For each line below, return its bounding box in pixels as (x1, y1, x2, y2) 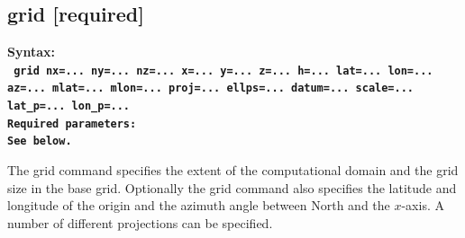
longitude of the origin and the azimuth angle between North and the (7, 196, 390, 215)
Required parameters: (7, 117, 137, 130)
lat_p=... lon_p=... (7, 100, 131, 113)
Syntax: (7, 42, 55, 61)
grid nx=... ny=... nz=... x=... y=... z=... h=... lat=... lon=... (14, 64, 433, 77)
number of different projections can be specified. (7, 213, 273, 232)
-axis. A (401, 196, 444, 215)
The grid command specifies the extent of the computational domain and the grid (7, 161, 459, 180)
